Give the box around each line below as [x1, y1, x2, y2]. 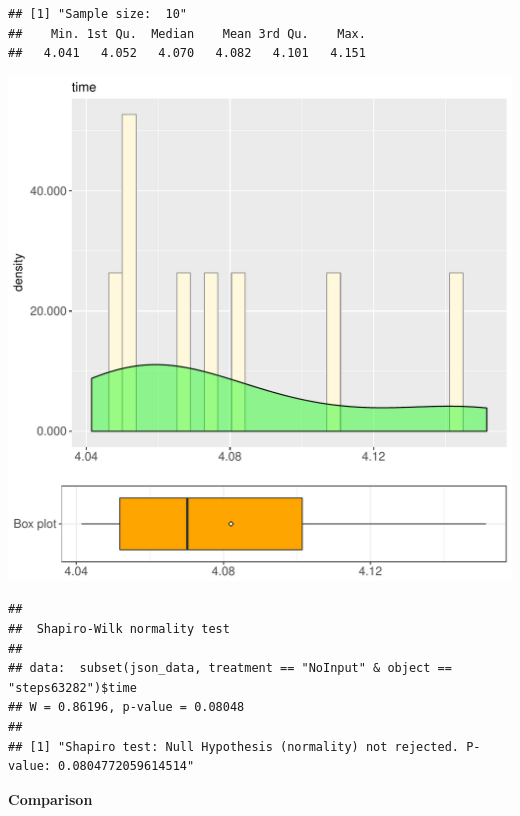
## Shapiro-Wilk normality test [8, 621, 230, 636]
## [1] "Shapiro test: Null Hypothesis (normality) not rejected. [8, 739, 460, 754]
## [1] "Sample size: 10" [8, 7, 187, 21]
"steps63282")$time [8, 680, 137, 695]
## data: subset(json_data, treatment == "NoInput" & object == [8, 661, 452, 676]
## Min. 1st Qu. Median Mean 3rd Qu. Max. [8, 26, 366, 41]
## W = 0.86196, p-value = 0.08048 [8, 700, 245, 715]
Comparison [8, 788, 93, 809]
